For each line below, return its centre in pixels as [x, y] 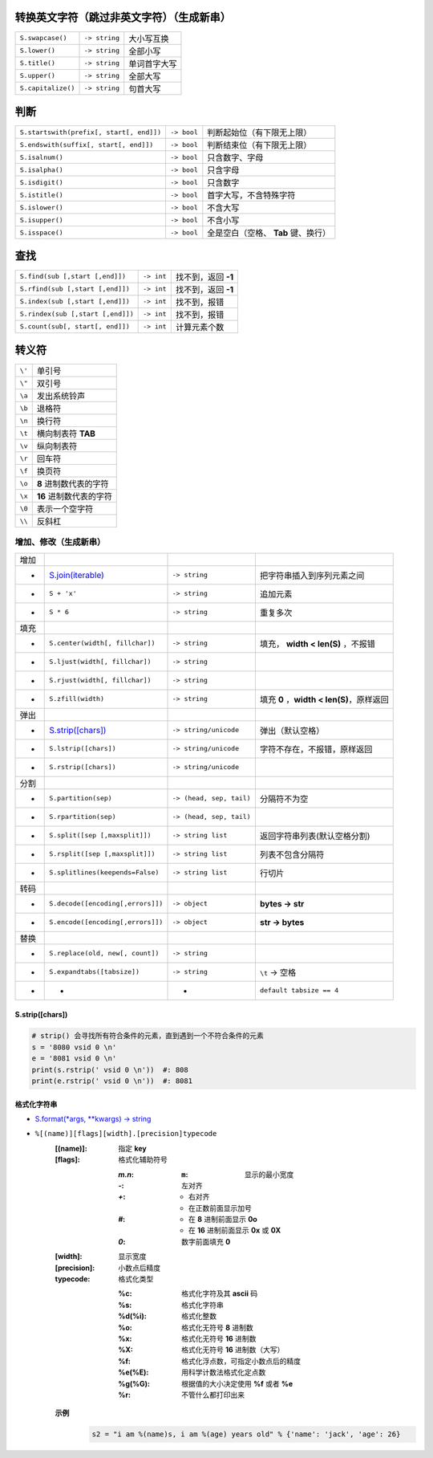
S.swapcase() [43, 38]
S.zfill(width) [77, 699]
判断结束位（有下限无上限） [259, 145]
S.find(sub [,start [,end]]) [73, 277]
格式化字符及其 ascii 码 [220, 1293]
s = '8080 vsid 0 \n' [74, 1047]
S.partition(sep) [81, 798]
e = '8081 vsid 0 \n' [74, 1059]
